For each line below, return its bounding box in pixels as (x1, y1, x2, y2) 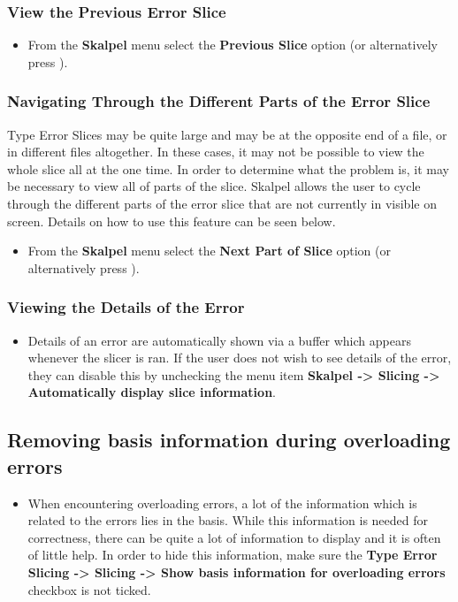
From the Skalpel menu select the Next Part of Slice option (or (27, 241, 391, 260)
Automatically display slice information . (27, 383, 276, 401)
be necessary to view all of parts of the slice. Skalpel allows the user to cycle (7, 177, 421, 195)
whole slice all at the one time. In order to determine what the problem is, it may (7, 159, 449, 178)
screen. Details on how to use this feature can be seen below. (7, 211, 336, 230)
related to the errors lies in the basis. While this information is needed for (27, 511, 428, 530)
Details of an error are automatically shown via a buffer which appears (27, 331, 411, 349)
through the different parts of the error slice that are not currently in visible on (7, 194, 437, 212)
